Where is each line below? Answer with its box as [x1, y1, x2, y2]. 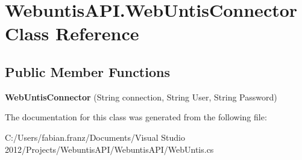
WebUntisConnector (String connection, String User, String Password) [5, 90, 277, 103]
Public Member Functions [5, 62, 170, 81]
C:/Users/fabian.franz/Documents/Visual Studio [5, 131, 185, 143]
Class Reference [5, 21, 139, 46]
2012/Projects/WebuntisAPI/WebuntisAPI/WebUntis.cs [5, 143, 214, 155]
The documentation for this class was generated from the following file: [5, 111, 267, 123]
